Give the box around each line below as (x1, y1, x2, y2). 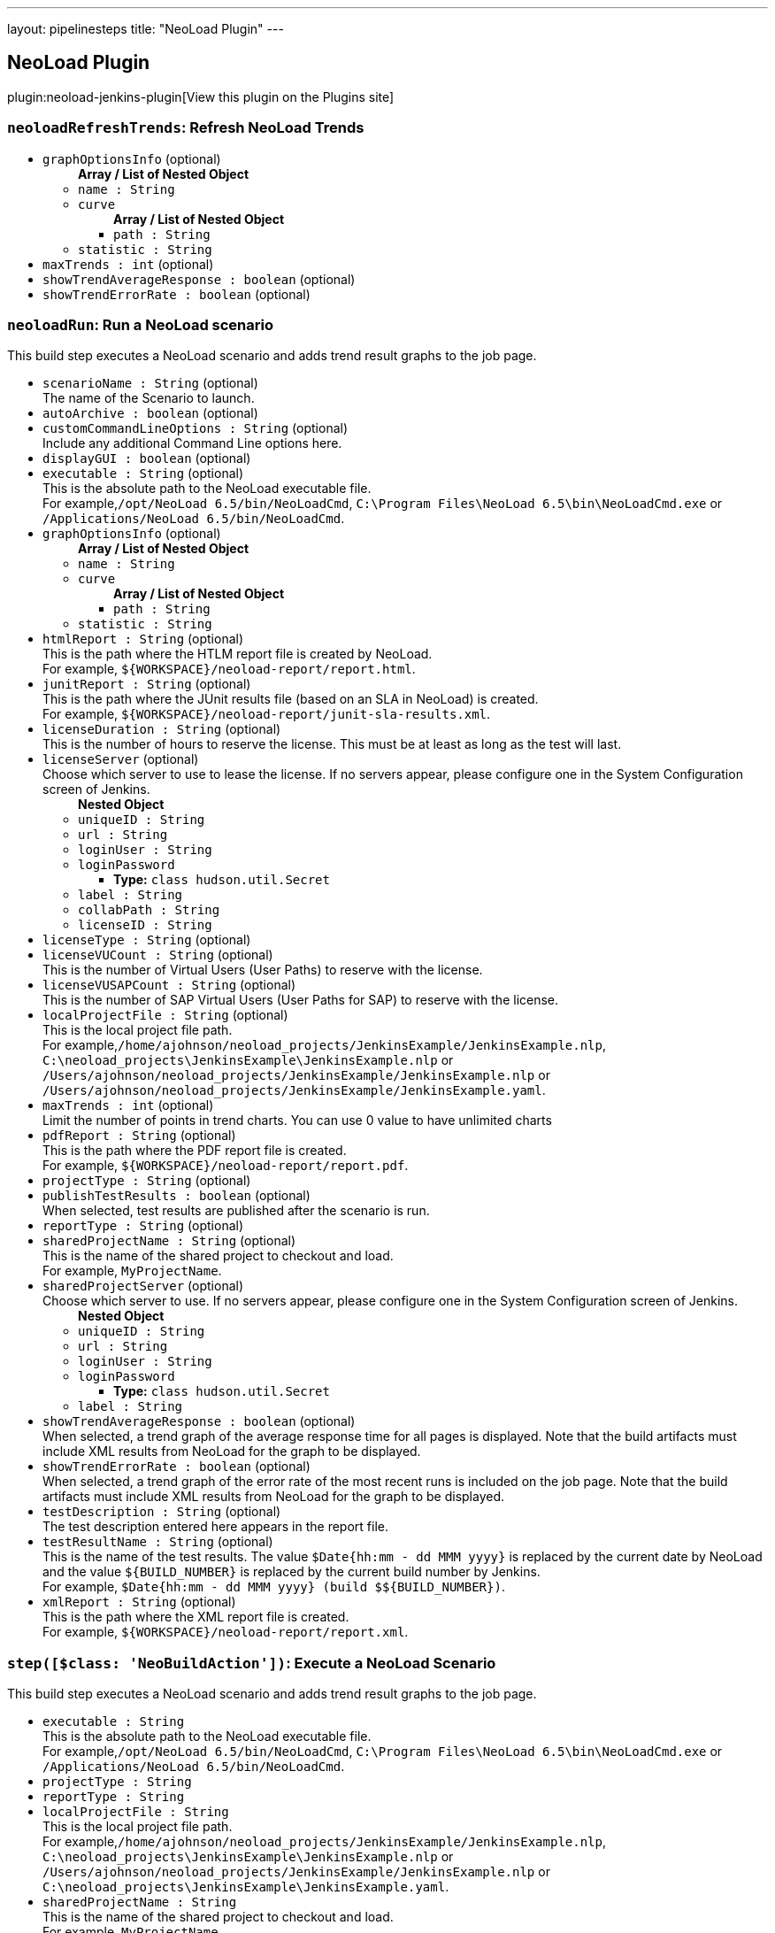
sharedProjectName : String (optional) (42, 1233, 296, 1249)
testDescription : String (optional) (42, 1504, 281, 1520)
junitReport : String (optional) (42, 676, 251, 692)
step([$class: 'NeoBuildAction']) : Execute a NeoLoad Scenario (7, 1653, 496, 1672)
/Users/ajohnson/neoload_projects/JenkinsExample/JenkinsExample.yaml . (42, 1082, 546, 1098)
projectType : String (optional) (42, 1173, 251, 1189)
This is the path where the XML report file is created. (42, 1609, 349, 1625)
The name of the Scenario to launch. (42, 390, 255, 406)
